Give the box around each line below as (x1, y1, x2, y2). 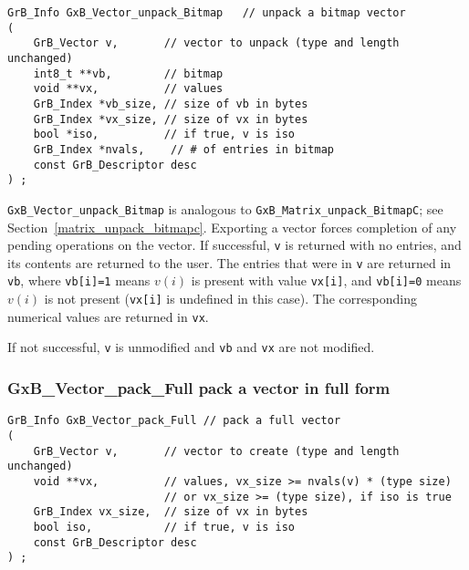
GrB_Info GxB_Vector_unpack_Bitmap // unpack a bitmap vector (7, 6, 406, 19)
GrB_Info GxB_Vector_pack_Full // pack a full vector (7, 414, 341, 428)
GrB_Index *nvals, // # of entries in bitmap (33, 142, 334, 156)
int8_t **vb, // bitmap (33, 67, 224, 80)
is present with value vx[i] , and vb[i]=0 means (191, 271, 462, 290)
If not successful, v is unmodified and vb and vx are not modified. (7, 337, 375, 357)
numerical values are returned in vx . (7, 306, 209, 326)
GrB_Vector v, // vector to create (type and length (33, 444, 400, 458)
